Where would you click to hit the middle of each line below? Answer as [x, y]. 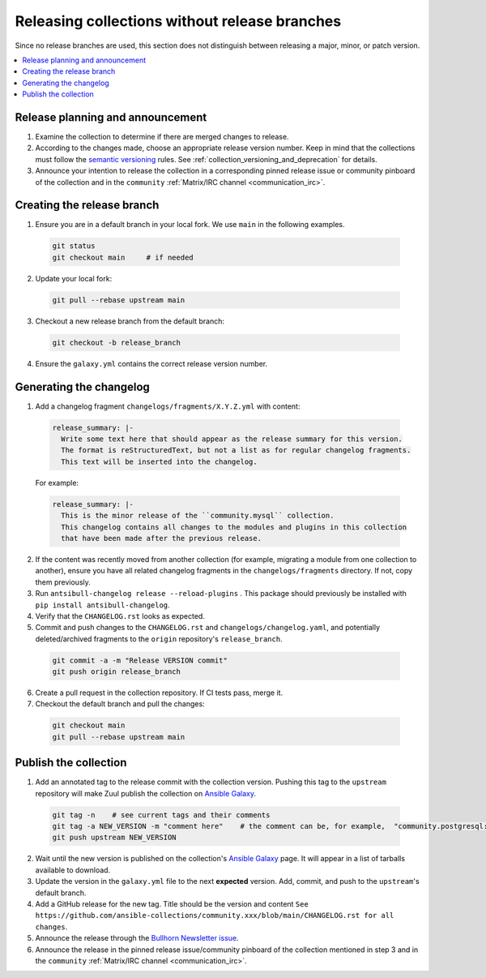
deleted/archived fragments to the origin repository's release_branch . [159, 639]
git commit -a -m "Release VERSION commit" [140, 660]
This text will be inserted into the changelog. [160, 461]
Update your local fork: [74, 278]
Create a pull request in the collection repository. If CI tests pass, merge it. [159, 693]
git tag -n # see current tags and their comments [161, 815]
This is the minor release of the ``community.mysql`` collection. [198, 516]
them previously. [63, 582]
